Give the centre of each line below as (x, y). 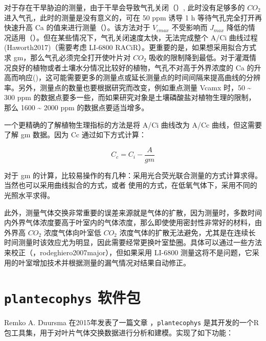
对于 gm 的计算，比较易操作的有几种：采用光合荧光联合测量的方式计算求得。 (133, 175)
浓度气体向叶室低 (72, 232)
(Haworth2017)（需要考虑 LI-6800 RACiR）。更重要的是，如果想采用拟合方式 (130, 47)
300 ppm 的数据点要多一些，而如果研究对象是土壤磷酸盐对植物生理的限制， (130, 97)
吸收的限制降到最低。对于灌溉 (199, 57)
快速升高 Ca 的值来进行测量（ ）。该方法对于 (77, 27)
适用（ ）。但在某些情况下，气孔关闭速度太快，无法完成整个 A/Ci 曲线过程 (134, 37)
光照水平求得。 (29, 195)
